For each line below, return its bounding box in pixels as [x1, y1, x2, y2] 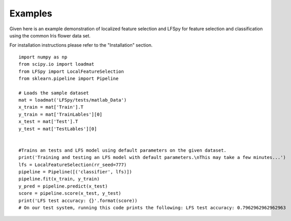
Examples [9, 8, 52, 19]
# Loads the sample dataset [18, 90, 89, 96]
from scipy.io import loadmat [18, 62, 95, 67]
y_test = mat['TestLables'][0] [18, 126, 97, 132]
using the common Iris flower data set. [9, 32, 91, 38]
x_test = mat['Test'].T [18, 118, 78, 125]
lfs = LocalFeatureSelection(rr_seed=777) [18, 162, 127, 168]
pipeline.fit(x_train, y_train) [18, 176, 100, 182]
